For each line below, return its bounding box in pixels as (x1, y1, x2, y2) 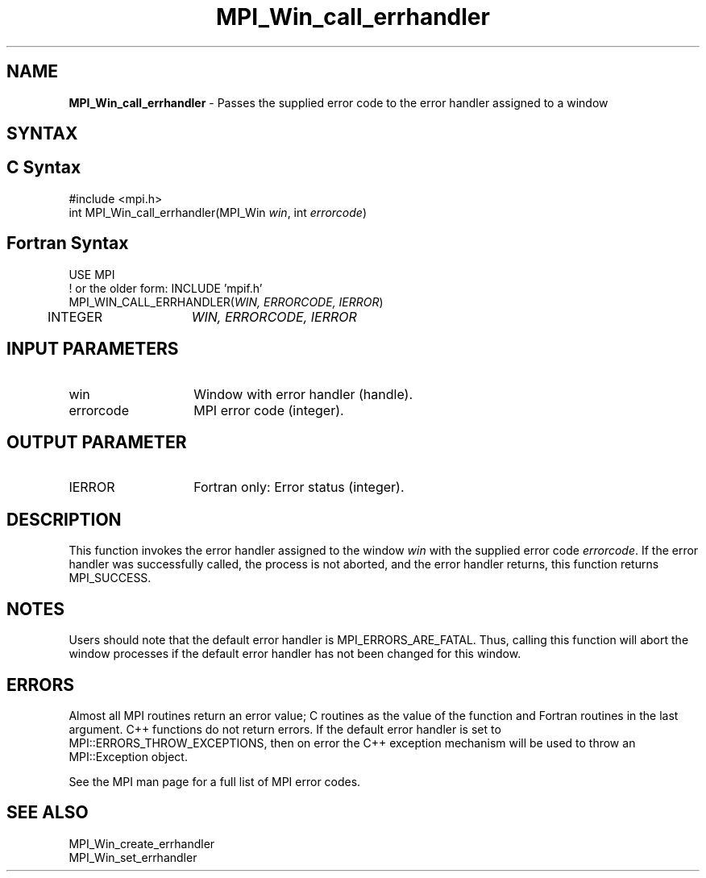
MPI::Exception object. (69, 749, 188, 764)
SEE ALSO (6, 802, 89, 823)
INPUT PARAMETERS (6, 339, 179, 360)
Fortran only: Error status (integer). (193, 479, 405, 496)
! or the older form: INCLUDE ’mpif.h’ (69, 281, 263, 295)
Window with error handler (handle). (193, 385, 413, 402)
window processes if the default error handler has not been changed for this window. (69, 647, 521, 661)
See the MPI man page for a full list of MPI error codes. (69, 774, 361, 789)
